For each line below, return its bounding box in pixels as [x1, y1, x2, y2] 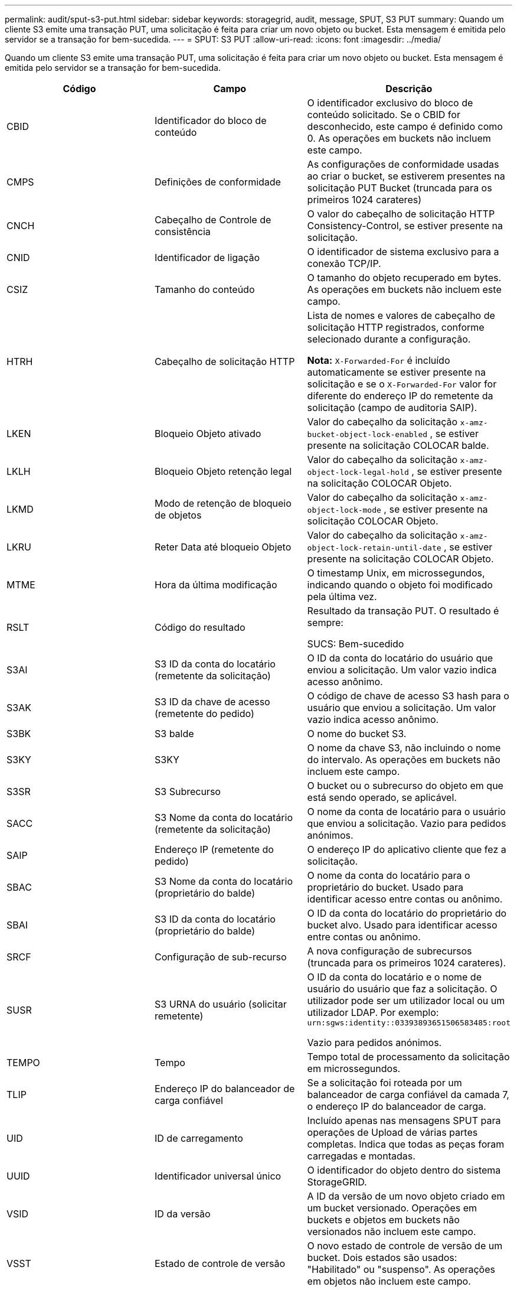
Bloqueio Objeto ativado [155, 428, 261, 439]
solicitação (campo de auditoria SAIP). [307, 402, 477, 413]
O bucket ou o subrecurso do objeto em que [307, 780, 503, 791]
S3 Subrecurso [155, 786, 221, 797]
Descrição [385, 83, 433, 95]
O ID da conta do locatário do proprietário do [307, 907, 507, 919]
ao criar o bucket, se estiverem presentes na [307, 170, 505, 182]
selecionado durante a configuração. [307, 333, 471, 345]
